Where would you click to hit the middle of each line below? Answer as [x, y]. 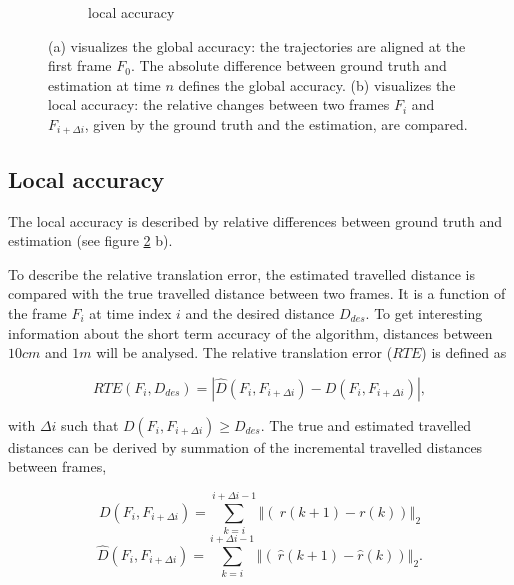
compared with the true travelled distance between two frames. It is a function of [257, 293]
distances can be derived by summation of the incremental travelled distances [245, 446]
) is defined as [464, 352]
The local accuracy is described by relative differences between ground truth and [255, 220]
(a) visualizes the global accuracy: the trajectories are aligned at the [257, 45]
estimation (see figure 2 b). [90, 240]
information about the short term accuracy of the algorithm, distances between [250, 332]
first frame [80, 65]
